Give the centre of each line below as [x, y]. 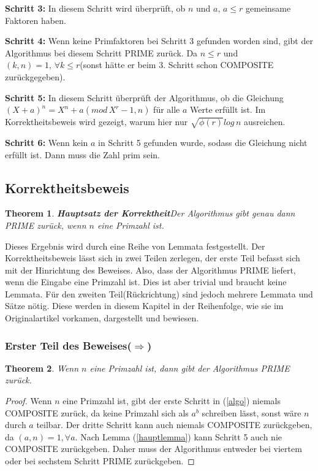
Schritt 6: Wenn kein [47, 142]
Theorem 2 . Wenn [42, 368]
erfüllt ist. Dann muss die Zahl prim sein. [82, 154]
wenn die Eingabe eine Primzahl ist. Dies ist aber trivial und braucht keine [146, 282]
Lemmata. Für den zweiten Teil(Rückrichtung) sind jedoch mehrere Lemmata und [159, 293]
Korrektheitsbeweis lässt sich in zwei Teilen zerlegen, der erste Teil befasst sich [153, 258]
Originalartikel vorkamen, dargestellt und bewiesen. [102, 318]
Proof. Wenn [28, 401]
